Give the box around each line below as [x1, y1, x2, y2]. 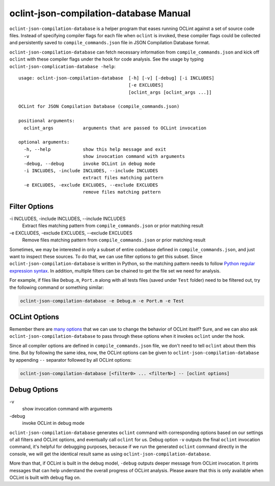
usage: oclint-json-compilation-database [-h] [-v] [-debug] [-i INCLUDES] [18, 75, 215, 81]
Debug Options [9, 385, 59, 394]
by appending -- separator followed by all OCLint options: [9, 357, 132, 363]
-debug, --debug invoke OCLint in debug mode [23, 160, 155, 167]
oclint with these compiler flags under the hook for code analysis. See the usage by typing [9, 56, 204, 62]
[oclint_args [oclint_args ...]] [128, 89, 212, 95]
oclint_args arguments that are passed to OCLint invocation [23, 125, 207, 131]
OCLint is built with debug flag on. [9, 474, 81, 480]
